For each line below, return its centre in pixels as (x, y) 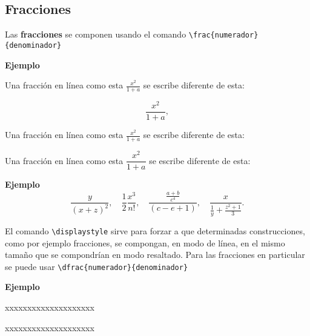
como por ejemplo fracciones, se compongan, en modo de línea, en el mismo (145, 242)
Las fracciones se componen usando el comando (96, 34)
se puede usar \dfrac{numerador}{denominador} (97, 266)
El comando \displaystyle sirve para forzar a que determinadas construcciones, (155, 230)
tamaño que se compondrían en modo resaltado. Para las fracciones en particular (155, 255)
